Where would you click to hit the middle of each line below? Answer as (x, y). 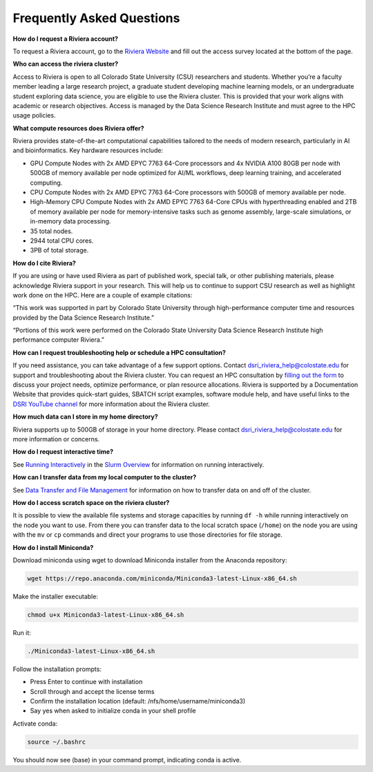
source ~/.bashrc (57, 742)
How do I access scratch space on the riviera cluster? (91, 502)
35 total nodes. (51, 231)
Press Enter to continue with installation (86, 682)
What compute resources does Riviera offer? (78, 128)
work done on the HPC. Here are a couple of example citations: (103, 295)
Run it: (22, 632)
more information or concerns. (56, 439)
